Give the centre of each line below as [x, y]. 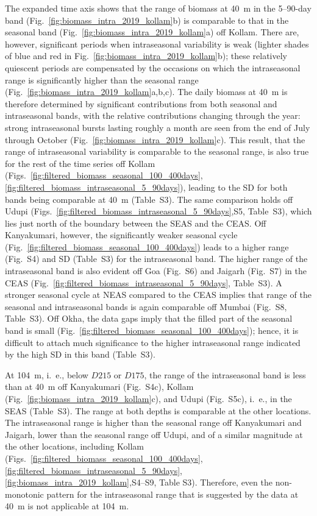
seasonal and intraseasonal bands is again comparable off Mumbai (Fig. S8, [146, 306]
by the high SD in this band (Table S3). [80, 354]
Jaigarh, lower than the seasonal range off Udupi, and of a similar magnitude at [154, 434]
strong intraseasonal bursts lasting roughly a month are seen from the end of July [158, 127]
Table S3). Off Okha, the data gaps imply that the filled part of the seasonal [149, 318]
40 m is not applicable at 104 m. [67, 506]
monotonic [24, 494]
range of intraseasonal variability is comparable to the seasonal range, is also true [157, 151]
